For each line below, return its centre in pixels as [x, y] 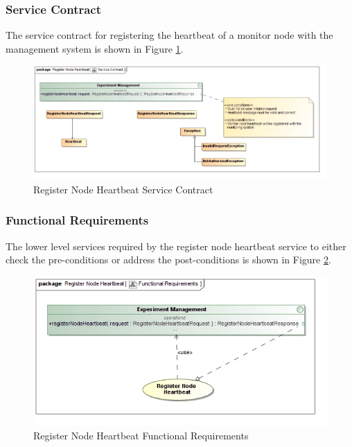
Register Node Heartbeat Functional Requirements [141, 436]
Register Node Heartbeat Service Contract [123, 189]
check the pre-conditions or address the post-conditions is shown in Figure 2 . [168, 260]
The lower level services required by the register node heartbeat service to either [176, 246]
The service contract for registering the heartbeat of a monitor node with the [169, 35]
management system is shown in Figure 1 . [95, 48]
